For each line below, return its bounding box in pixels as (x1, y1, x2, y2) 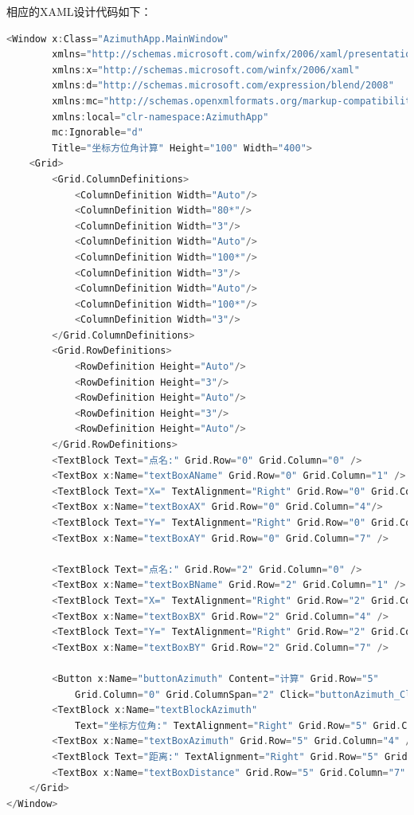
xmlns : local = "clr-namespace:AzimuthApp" (52, 111, 269, 123)
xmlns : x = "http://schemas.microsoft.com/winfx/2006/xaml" (52, 64, 360, 76)
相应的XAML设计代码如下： (6, 3, 152, 19)
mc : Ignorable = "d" (52, 127, 143, 139)
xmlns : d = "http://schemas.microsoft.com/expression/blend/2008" (52, 80, 394, 92)
